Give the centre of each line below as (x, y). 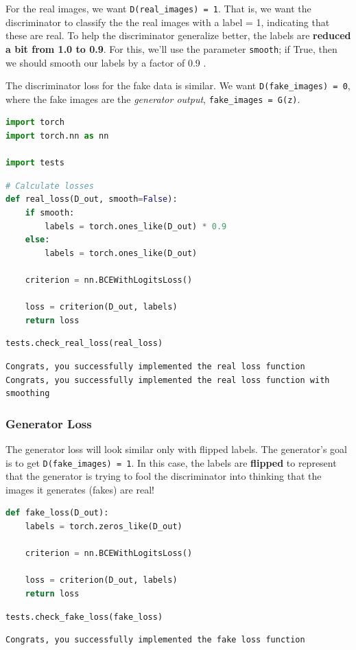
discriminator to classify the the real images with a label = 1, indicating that (168, 22)
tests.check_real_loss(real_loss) (84, 344)
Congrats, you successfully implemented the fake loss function (155, 640)
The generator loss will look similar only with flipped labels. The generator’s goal (176, 449)
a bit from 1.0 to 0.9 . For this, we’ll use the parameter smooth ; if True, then (171, 48)
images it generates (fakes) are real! (80, 489)
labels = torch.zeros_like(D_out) (104, 526)
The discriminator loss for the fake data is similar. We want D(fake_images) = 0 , (178, 85)
